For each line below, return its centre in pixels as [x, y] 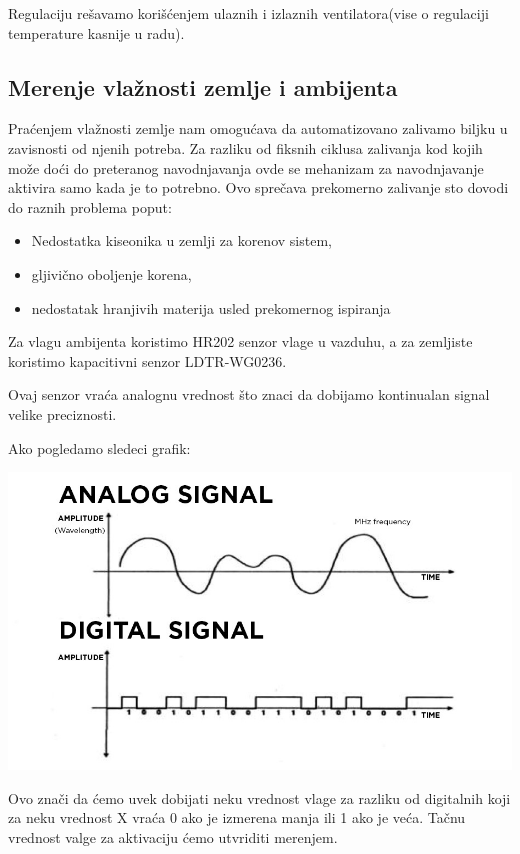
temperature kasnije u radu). [96, 32]
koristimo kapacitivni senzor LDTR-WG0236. [147, 360]
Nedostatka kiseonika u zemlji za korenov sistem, [181, 240]
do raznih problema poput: [90, 206]
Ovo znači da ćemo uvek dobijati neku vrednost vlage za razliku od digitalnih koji [259, 797]
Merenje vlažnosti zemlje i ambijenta [203, 86]
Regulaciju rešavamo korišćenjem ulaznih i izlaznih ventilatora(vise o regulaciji [248, 13]
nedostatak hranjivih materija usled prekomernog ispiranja [211, 307]
